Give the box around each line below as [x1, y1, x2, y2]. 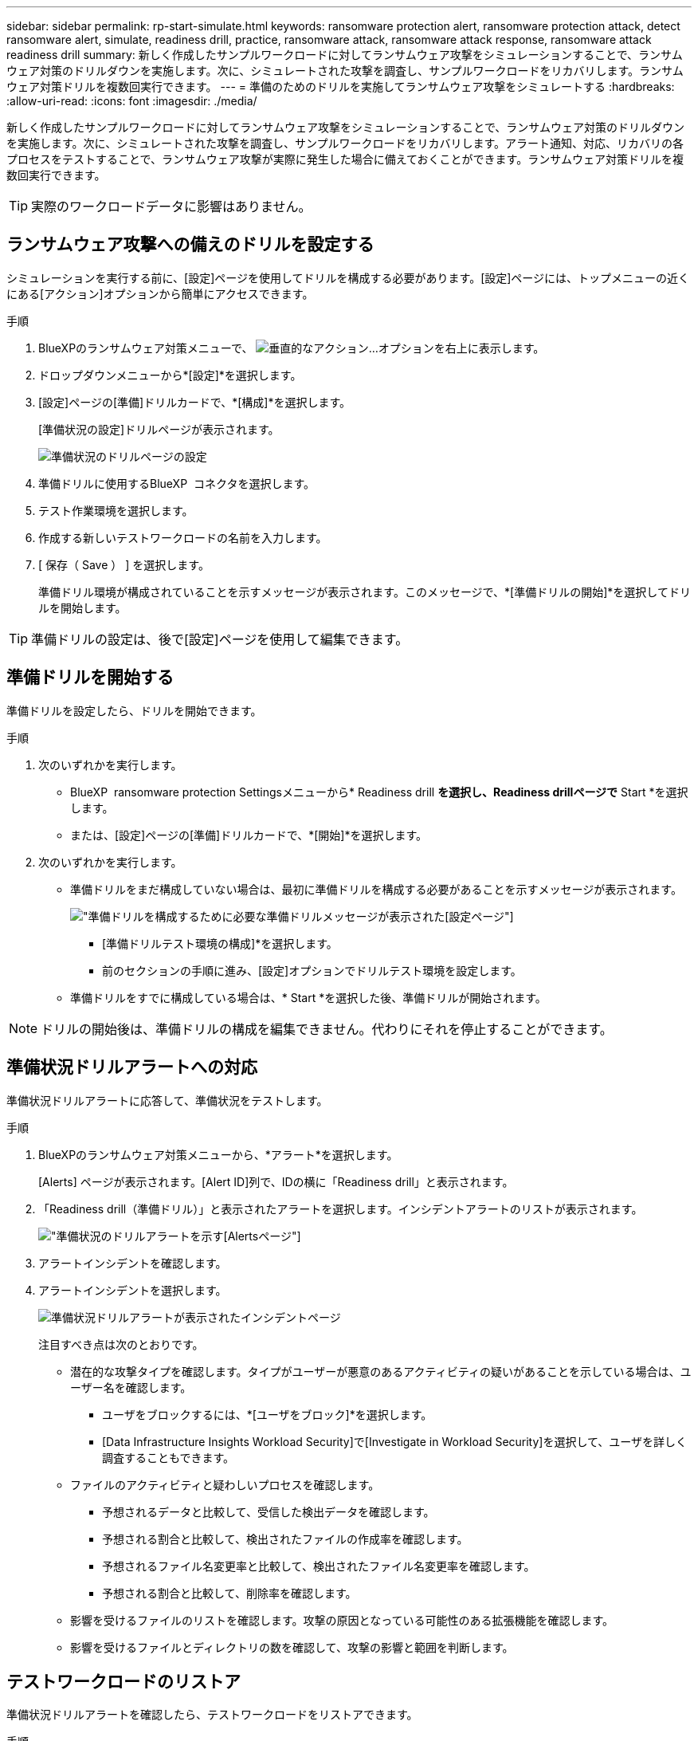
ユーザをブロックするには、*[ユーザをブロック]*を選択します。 [102, 1407, 433, 1421]
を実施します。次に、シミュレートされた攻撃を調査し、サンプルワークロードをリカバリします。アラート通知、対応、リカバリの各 [6, 136, 684, 150]
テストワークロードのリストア [6, 1671, 241, 1692]
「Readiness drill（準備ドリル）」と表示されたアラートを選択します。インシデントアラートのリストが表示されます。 [38, 1201, 643, 1216]
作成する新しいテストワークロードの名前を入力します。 [38, 530, 327, 544]
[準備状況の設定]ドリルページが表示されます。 [38, 422, 280, 436]
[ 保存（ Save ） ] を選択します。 [38, 557, 210, 572]
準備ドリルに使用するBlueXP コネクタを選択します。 [38, 476, 315, 490]
